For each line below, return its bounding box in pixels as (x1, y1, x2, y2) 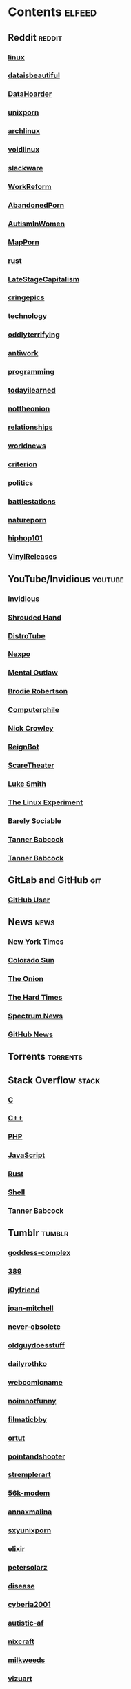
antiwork (8, 348, 39, 358)
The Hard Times (8, 993, 63, 1002)
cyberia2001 (8, 1599, 51, 1609)
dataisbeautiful (8, 70, 61, 80)
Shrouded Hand (8, 612, 61, 622)
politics (8, 477, 34, 487)
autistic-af (8, 1618, 44, 1628)
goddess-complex (8, 1248, 71, 1258)
